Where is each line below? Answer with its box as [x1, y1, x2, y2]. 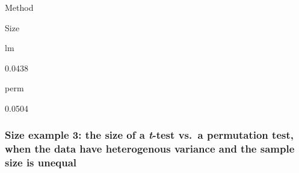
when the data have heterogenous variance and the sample [5, 141, 295, 156]
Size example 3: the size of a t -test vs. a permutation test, [5, 127, 294, 142]
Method [5, 1, 34, 13]
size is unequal [5, 155, 77, 170]
